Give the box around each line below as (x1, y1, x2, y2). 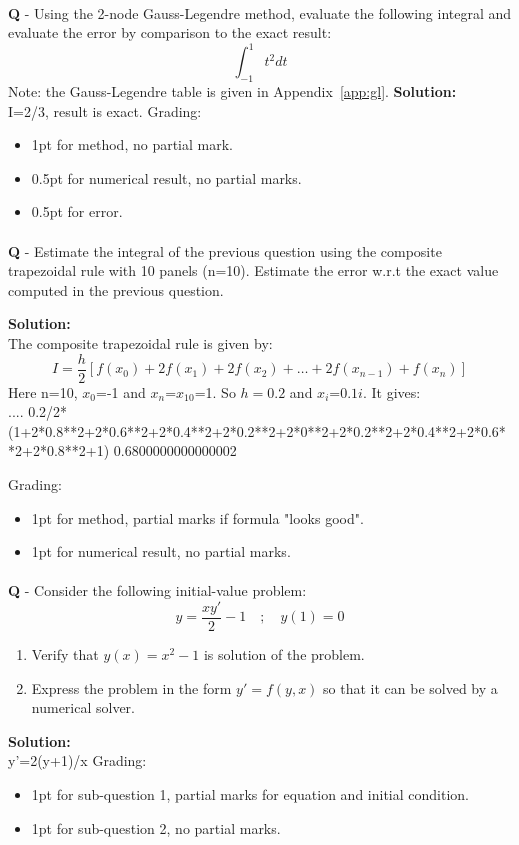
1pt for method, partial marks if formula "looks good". (31, 507, 364, 528)
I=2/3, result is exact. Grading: (8, 100, 202, 121)
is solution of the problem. (203, 644, 365, 665)
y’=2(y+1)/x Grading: (8, 750, 147, 771)
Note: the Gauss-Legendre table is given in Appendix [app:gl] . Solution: (8, 81, 457, 102)
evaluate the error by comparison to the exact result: (8, 22, 332, 43)
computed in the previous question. (8, 279, 224, 300)
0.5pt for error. (31, 201, 123, 222)
